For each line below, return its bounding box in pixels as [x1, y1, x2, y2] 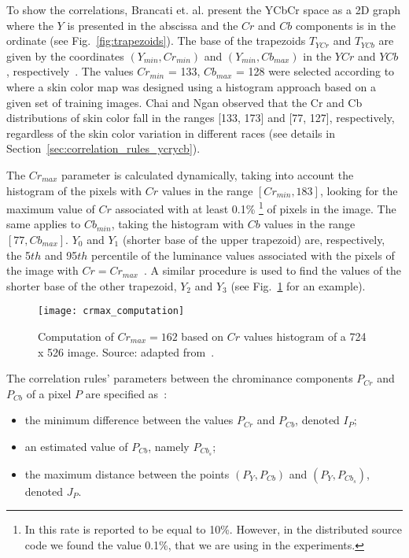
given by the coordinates [6, 47, 124, 64]
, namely [148, 438, 190, 454]
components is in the [296, 17, 396, 33]
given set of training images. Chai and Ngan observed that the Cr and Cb [6, 94, 363, 110]
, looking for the [319, 182, 398, 198]
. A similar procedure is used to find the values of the [143, 262, 402, 279]
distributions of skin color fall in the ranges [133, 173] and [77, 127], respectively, [6, 109, 395, 126]
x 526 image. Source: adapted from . [38, 343, 215, 360]
